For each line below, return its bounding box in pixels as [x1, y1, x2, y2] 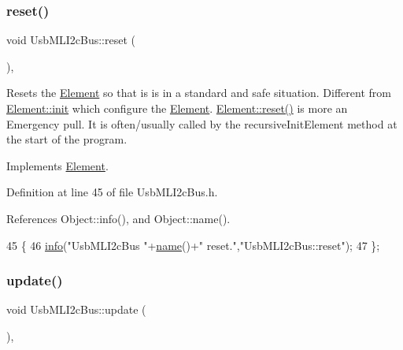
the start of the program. [6, 131, 128, 147]
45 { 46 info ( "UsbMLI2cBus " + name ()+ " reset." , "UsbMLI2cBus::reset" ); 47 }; [6, 236, 380, 253]
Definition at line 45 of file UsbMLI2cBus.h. [6, 184, 218, 200]
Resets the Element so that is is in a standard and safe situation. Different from [6, 84, 391, 101]
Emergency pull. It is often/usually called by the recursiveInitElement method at [6, 115, 397, 132]
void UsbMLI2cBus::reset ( [6, 32, 135, 48]
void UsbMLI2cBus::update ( [6, 301, 146, 318]
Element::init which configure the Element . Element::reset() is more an [6, 100, 348, 116]
